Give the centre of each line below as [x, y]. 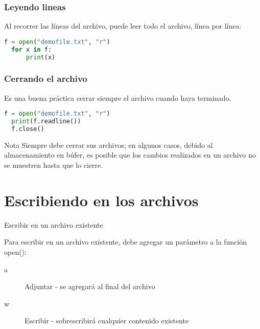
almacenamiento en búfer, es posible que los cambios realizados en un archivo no [130, 155]
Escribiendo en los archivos [101, 200]
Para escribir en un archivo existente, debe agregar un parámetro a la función [126, 242]
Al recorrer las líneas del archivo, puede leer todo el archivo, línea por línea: [123, 26]
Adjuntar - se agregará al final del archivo [90, 286]
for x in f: [32, 49]
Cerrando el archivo [46, 79]
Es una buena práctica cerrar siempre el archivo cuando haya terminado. [118, 97]
